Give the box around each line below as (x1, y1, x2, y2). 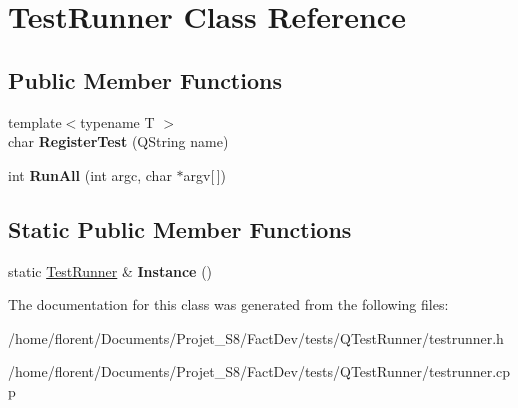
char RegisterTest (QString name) (8, 131, 229, 152)
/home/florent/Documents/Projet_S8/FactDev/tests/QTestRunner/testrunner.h (8, 327, 504, 348)
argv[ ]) (183, 164, 226, 185)
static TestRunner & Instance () (8, 260, 213, 281)
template (8, 111, 62, 132)
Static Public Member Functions (8, 213, 352, 244)
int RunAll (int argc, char (8, 164, 172, 185)
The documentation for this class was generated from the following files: (8, 294, 449, 315)
